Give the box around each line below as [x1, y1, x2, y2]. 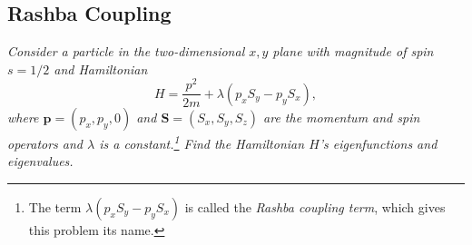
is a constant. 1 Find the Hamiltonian [99, 131, 305, 152]
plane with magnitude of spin [272, 42, 434, 61]
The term [28, 197, 82, 216]
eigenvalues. [7, 152, 74, 171]
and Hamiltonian [54, 59, 148, 78]
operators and [7, 133, 84, 152]
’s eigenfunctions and [319, 133, 438, 152]
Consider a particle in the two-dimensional [7, 42, 245, 61]
